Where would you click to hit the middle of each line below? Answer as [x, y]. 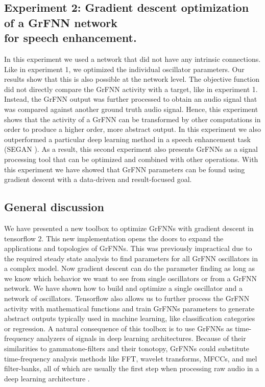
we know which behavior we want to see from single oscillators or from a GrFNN [131, 278]
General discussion [54, 207]
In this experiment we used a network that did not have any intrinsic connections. [132, 59]
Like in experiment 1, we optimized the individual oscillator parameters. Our [124, 69]
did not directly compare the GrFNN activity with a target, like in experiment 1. [131, 89]
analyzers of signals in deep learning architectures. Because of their [141, 338]
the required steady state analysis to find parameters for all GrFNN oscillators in [131, 258]
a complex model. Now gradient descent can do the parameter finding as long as [130, 268]
